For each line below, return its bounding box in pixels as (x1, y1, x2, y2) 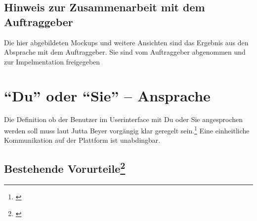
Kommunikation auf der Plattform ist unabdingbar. (4, 135, 161, 145)
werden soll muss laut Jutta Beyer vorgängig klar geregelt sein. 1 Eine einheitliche (4, 124, 250, 135)
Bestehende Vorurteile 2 (4, 159, 126, 176)
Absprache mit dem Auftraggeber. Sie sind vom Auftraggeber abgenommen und (4, 47, 246, 57)
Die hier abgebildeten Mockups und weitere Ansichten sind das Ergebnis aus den (4, 37, 249, 47)
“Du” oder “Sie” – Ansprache (4, 85, 211, 105)
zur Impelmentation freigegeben (4, 56, 100, 66)
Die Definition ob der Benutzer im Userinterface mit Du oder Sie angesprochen (4, 114, 243, 124)
